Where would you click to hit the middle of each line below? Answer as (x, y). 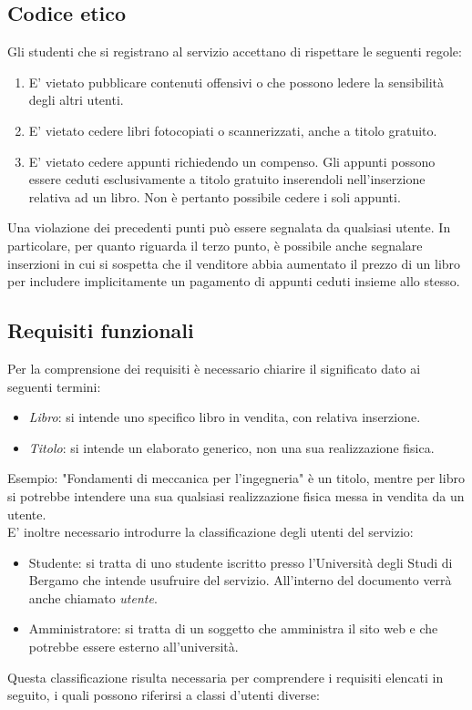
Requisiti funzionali (101, 330)
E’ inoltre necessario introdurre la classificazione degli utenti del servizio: (210, 532)
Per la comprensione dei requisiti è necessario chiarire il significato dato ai (214, 368)
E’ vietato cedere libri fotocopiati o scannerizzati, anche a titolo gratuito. (233, 130)
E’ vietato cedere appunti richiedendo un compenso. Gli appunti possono (232, 161)
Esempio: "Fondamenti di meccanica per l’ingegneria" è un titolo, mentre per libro (236, 478)
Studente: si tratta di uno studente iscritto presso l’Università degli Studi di (241, 562)
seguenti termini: (54, 386)
